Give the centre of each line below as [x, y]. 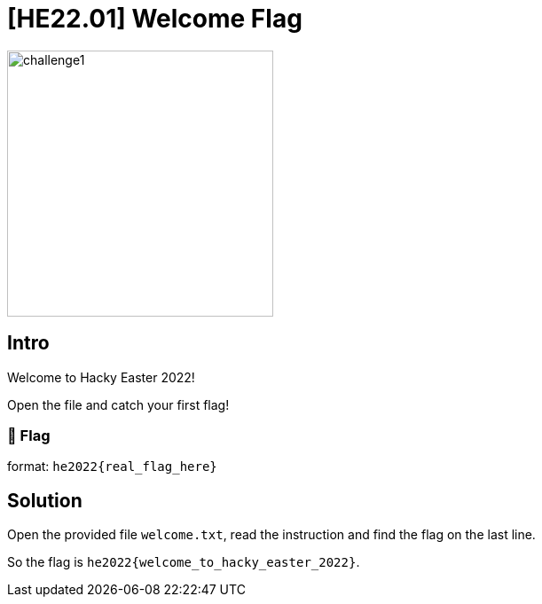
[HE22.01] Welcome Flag [155, 19]
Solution [45, 500]
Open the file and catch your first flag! [118, 404]
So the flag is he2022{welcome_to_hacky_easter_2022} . [184, 562]
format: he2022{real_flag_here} [112, 467]
